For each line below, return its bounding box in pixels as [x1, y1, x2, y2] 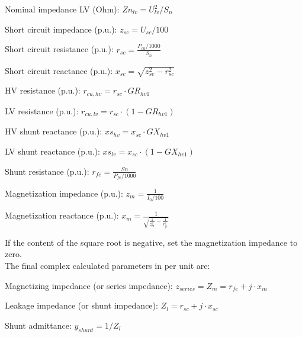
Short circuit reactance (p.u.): [5, 64, 113, 76]
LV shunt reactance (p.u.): [5, 145, 100, 157]
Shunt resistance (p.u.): [5, 165, 89, 177]
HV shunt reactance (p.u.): [5, 125, 102, 137]
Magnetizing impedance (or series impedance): [5, 279, 173, 291]
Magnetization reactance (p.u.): [5, 209, 119, 222]
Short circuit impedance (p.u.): [5, 23, 117, 35]
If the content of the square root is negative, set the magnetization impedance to [5, 236, 298, 248]
